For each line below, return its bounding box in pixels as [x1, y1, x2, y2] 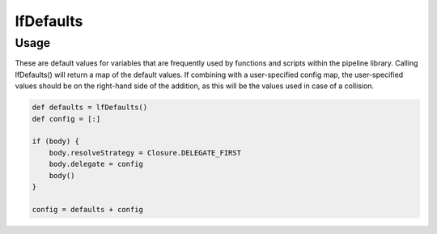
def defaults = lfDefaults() [32, 103, 148, 113]
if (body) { [32, 137, 80, 146]
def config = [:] [32, 114, 101, 123]
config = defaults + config [32, 205, 143, 214]
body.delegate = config [49, 160, 143, 169]
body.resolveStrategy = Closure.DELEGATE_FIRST [49, 148, 242, 157]
